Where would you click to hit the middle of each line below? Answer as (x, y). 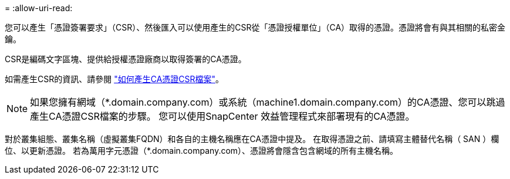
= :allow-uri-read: (39, 8)
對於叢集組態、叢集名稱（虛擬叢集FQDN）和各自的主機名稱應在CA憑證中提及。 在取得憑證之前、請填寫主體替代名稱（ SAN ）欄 (252, 139)
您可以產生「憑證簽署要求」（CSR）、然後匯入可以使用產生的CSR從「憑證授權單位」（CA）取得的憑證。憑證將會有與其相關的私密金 (255, 27)
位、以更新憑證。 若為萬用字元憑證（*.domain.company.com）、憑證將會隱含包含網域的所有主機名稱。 (202, 151)
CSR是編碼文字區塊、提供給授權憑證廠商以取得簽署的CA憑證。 (126, 59)
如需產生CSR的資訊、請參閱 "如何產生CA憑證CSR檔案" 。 (114, 79)
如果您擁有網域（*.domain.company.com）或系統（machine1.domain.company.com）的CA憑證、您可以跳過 (268, 102)
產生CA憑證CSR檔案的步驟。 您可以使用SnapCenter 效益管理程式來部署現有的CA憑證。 (222, 116)
